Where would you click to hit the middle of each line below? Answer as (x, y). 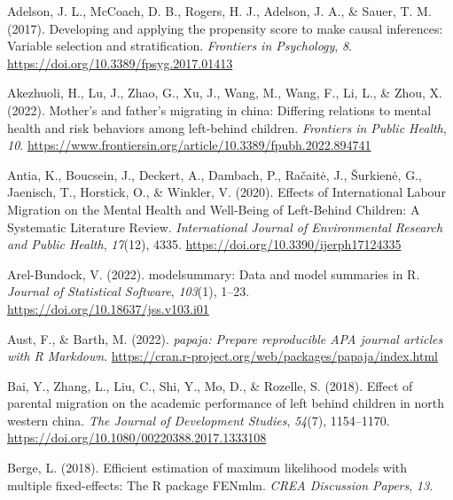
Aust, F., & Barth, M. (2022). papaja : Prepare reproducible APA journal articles (225, 338)
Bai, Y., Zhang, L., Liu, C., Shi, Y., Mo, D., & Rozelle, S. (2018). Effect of (210, 385)
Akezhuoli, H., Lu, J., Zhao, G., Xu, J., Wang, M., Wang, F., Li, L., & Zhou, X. (225, 93)
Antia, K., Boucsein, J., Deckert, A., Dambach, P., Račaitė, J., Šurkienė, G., (215, 174)
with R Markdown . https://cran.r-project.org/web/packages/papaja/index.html (223, 356)
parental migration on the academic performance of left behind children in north (226, 403)
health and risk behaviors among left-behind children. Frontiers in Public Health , (227, 127)
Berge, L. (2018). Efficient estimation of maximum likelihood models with (207, 468)
